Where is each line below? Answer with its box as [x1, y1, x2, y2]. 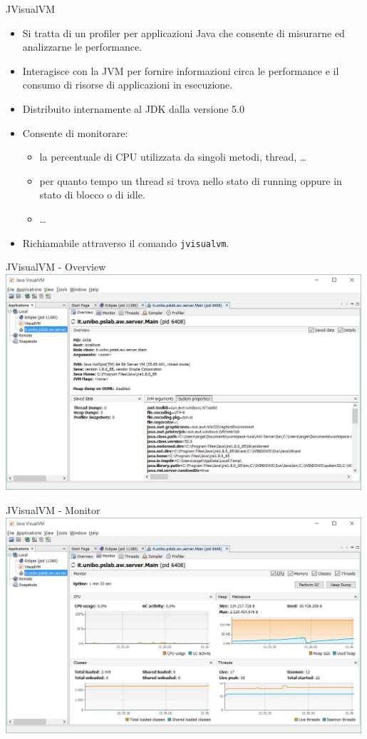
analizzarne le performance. [22, 39, 143, 54]
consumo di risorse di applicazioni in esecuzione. [22, 77, 233, 92]
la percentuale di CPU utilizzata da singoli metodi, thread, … [39, 149, 307, 164]
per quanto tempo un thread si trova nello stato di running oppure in [39, 173, 342, 188]
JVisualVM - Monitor [6, 502, 100, 517]
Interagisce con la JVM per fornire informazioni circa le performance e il [22, 63, 339, 78]
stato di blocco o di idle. [39, 187, 145, 202]
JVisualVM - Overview [6, 259, 106, 274]
